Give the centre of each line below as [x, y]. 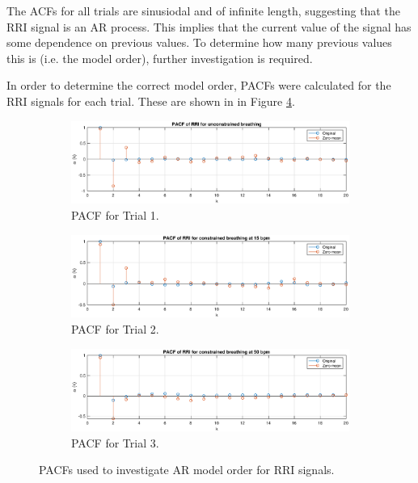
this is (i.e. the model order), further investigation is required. [160, 58]
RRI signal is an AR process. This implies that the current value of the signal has [209, 26]
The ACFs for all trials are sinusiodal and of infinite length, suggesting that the [203, 10]
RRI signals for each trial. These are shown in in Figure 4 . [151, 101]
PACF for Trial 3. [115, 442]
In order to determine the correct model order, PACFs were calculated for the [199, 85]
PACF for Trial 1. [115, 214]
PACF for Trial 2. [115, 328]
